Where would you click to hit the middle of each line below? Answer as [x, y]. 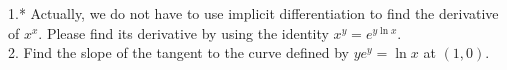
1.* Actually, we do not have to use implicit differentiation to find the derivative [253, 13]
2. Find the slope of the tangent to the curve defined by [178, 52]
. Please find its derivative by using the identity [183, 32]
